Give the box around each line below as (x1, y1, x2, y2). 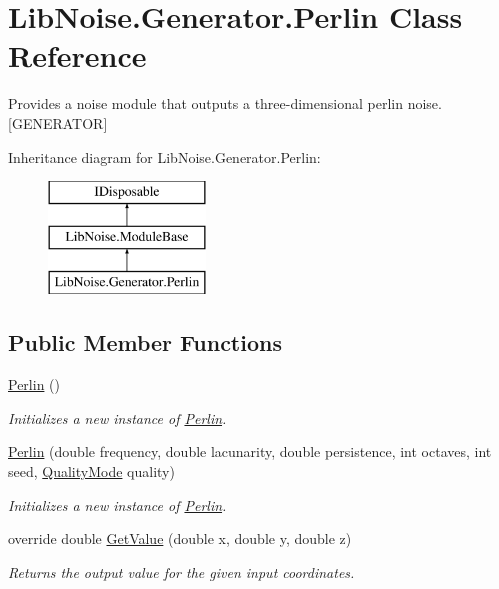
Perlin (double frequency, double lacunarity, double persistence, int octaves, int (8, 441, 492, 462)
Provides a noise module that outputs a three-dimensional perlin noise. (8, 93, 442, 114)
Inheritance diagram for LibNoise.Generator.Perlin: (8, 146, 321, 167)
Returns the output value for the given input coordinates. (8, 561, 355, 582)
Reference (8, 35, 147, 76)
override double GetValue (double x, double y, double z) (8, 528, 352, 549)
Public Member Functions (8, 327, 282, 358)
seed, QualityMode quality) (8, 461, 175, 482)
